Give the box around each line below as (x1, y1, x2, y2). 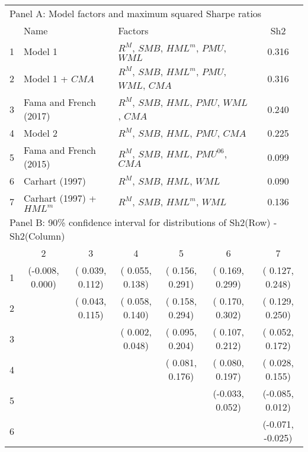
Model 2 (24, 126, 57, 140)
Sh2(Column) (9, 229, 65, 243)
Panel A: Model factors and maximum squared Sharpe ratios (9, 7, 262, 20)
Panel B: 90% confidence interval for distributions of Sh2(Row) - (9, 215, 277, 229)
